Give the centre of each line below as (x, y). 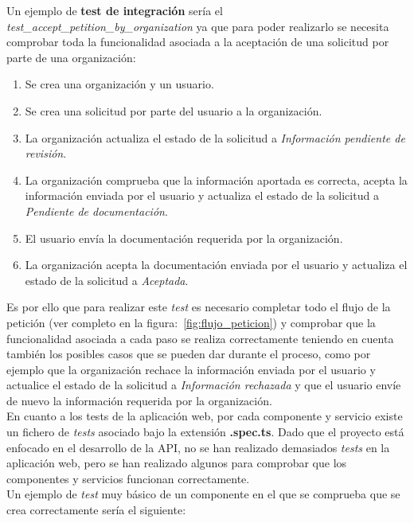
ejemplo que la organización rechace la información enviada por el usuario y (191, 369)
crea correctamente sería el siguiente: (96, 510)
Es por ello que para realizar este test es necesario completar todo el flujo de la (199, 307)
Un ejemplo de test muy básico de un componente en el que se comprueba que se (203, 494)
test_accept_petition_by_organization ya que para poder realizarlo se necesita (198, 26)
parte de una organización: (71, 57)
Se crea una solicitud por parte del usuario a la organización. (174, 110)
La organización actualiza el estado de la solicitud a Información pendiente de (215, 137)
